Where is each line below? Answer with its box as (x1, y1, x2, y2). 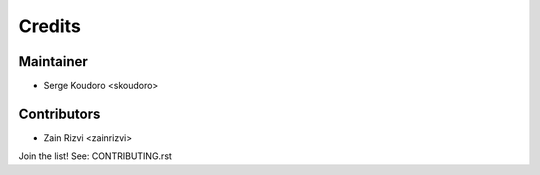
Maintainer (18, 53, 89, 70)
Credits (18, 15, 82, 37)
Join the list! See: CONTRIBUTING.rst (18, 150, 172, 162)
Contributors (18, 105, 101, 122)
